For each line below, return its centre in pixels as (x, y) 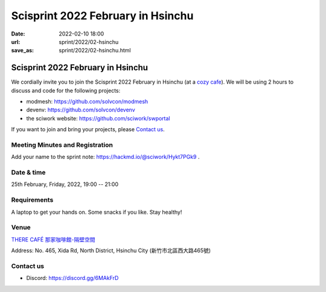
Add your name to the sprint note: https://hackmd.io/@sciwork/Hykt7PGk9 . (105, 157)
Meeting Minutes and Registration (62, 144)
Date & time (28, 173)
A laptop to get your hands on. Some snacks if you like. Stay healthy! (97, 212)
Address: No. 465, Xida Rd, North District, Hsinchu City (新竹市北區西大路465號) (111, 250)
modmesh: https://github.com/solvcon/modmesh (87, 102)
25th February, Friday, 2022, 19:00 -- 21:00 (65, 184)
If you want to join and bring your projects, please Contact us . (88, 129)
